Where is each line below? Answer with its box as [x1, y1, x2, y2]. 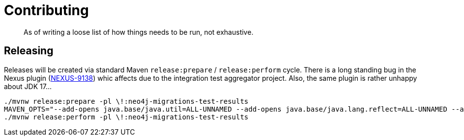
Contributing [4, 2, 89, 19]
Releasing [4, 45, 54, 57]
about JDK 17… [4, 82, 52, 91]
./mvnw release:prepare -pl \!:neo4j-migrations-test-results [4, 97, 249, 105]
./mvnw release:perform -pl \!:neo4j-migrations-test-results [4, 113, 249, 121]
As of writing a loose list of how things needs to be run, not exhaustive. [24, 27, 254, 36]
